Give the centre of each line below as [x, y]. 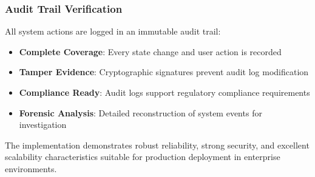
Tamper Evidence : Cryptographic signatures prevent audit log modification [164, 72]
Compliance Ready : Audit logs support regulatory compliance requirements [164, 92]
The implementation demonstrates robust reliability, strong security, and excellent [157, 145]
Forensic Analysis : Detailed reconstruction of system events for [141, 112]
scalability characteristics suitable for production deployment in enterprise [143, 157]
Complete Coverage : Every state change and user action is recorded [150, 51]
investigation [43, 125]
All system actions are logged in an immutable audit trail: [113, 31]
